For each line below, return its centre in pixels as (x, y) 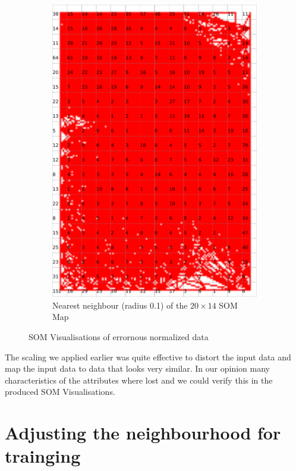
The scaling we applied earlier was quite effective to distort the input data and (148, 357)
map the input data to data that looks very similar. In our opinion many (137, 368)
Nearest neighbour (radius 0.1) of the (120, 305)
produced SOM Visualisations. (60, 392)
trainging (43, 456)
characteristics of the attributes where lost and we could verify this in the (139, 380)
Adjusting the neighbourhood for (143, 433)
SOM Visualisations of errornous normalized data (119, 337)
